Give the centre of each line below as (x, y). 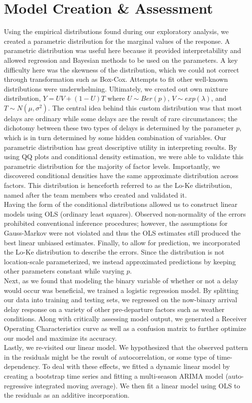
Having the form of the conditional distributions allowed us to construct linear (121, 204)
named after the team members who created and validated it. (95, 194)
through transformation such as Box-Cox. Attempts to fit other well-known (116, 79)
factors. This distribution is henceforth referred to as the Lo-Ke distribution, (118, 185)
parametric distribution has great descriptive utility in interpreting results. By (120, 147)
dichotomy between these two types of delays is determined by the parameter (119, 128)
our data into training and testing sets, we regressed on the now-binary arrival (121, 300)
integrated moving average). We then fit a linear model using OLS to (137, 385)
